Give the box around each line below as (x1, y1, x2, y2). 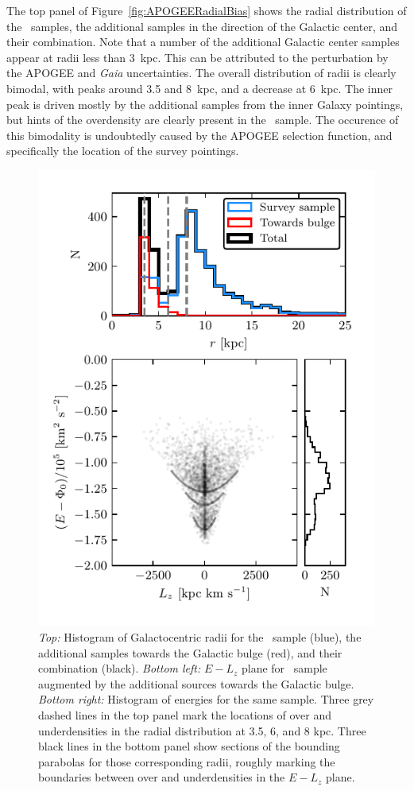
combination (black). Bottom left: (38, 660, 201, 677)
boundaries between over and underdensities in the (38, 769, 285, 785)
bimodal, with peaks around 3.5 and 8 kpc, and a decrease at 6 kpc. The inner (6, 79, 393, 96)
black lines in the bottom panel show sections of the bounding (38, 738, 340, 754)
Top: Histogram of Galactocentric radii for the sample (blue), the (38, 629, 362, 646)
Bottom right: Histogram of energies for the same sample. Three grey (38, 691, 374, 708)
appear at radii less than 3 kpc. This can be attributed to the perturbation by (6, 48, 389, 65)
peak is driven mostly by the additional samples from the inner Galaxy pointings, (6, 95, 404, 112)
